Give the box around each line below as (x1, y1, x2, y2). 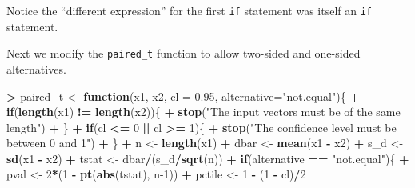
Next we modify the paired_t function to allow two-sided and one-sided (6, 45, 361, 62)
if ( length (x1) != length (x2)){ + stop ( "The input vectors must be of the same (6, 103, 401, 120)
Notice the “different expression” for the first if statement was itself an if (6, 2, 372, 18)
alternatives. (6, 60, 66, 77)
